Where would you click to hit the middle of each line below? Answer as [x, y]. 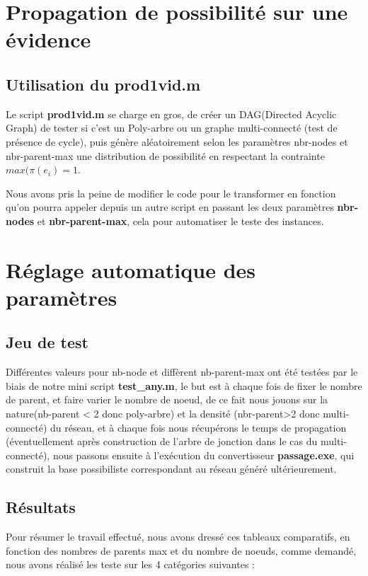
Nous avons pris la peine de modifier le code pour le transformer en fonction [171, 193]
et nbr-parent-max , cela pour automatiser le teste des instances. [180, 220]
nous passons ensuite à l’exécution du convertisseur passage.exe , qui [203, 455]
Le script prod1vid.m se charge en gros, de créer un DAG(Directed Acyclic [171, 114]
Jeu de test [47, 342]
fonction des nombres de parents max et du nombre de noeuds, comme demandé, [181, 550]
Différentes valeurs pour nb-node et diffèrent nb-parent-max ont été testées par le [182, 372]
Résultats [41, 507]
